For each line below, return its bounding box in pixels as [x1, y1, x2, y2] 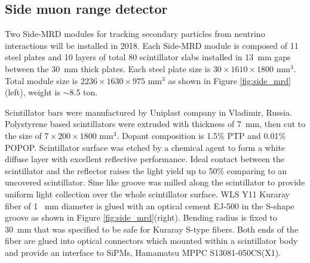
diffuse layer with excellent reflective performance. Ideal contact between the [5, 153, 285, 165]
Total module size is [5, 74, 78, 86]
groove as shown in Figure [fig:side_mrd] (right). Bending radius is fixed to [5, 211, 278, 224]
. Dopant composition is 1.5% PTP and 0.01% [116, 129, 286, 141]
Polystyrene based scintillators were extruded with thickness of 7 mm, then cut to [5, 117, 306, 130]
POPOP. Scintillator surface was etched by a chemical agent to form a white [5, 141, 286, 153]
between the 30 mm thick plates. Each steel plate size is [5, 62, 211, 75]
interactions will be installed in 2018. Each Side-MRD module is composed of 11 [5, 39, 299, 51]
